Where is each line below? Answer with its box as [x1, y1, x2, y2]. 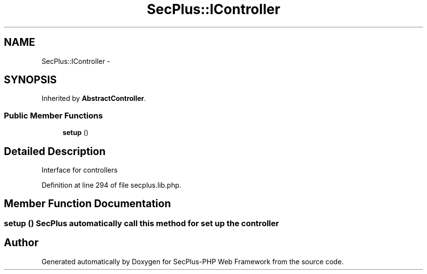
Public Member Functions [4, 110, 103, 120]
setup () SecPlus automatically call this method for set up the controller [4, 218, 279, 228]
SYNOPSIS [4, 74, 57, 86]
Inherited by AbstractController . [41, 94, 146, 103]
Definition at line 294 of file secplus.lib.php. [41, 181, 181, 190]
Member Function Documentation [4, 197, 171, 210]
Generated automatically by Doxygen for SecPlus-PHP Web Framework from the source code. [41, 257, 344, 266]
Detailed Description [4, 145, 106, 157]
